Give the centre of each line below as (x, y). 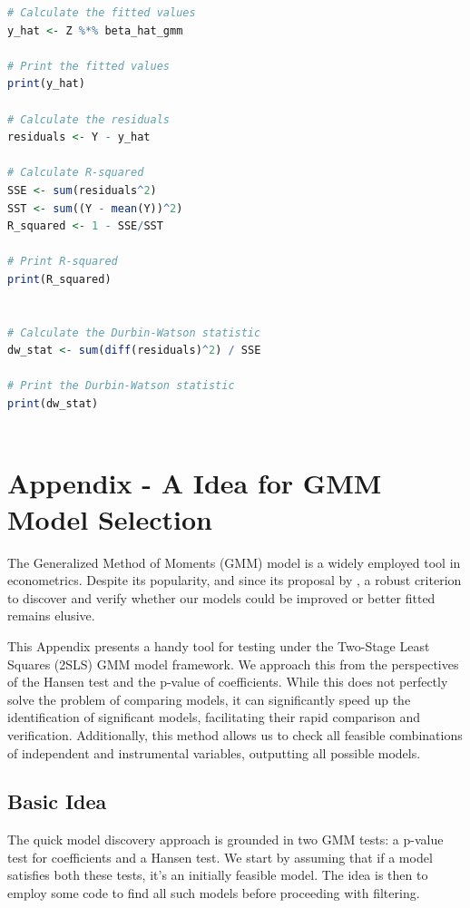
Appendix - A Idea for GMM (195, 483)
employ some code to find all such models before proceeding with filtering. (214, 893)
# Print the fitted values (88, 66)
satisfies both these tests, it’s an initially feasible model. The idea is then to (218, 875)
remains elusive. (51, 615)
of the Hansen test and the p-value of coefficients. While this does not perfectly (228, 682)
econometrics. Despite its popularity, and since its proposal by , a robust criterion (235, 580)
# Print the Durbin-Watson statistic (121, 386)
